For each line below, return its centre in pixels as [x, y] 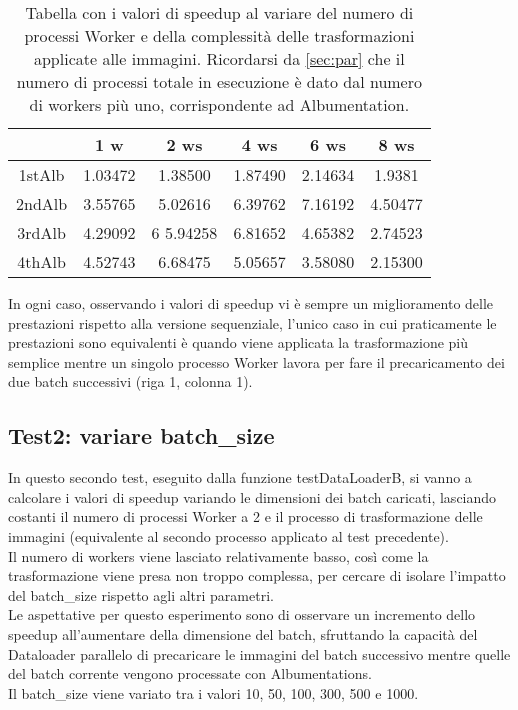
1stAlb [41, 174]
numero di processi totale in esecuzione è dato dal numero [219, 81]
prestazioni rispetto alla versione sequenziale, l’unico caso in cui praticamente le [252, 322]
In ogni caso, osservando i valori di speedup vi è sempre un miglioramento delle [251, 303]
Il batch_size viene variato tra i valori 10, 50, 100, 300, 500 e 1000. [213, 692]
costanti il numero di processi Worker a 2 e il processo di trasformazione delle [245, 516]
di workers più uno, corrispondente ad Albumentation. [219, 104]
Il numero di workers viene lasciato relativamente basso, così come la [218, 555]
